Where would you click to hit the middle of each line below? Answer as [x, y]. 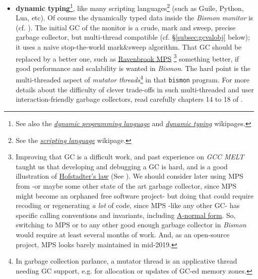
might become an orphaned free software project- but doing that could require [134, 195]
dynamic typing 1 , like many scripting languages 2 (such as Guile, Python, [130, 7]
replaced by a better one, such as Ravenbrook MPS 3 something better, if [127, 58]
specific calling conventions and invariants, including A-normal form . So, [126, 215]
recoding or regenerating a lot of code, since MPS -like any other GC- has [128, 205]
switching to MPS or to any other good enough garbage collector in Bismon [131, 225]
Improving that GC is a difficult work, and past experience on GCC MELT [130, 157]
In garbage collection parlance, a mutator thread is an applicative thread [126, 261]
